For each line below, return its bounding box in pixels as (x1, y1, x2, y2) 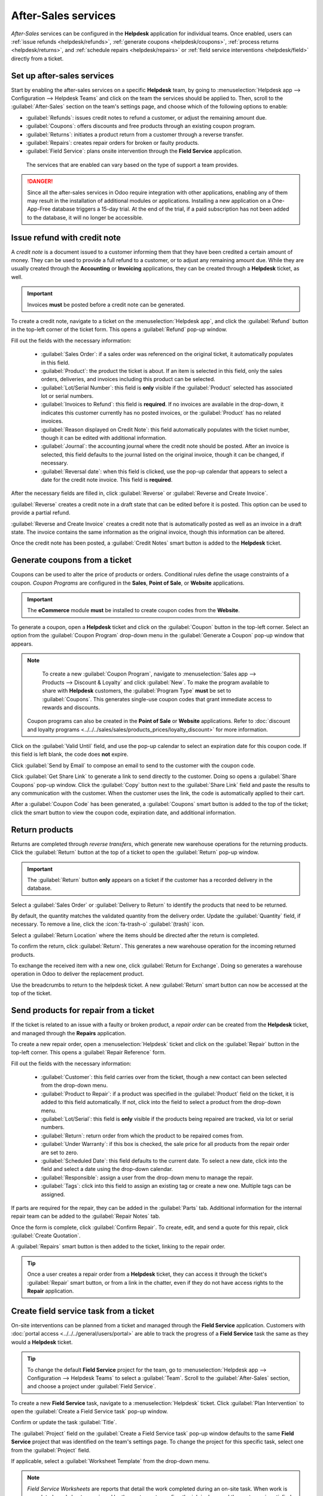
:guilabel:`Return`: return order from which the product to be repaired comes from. (41, 1132, 244, 1139)
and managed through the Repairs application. (11, 1029, 126, 1036)
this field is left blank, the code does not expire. (11, 751, 129, 758)
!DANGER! (27, 178, 53, 185)
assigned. (41, 1191, 65, 1198)
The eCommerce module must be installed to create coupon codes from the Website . (27, 607, 240, 614)
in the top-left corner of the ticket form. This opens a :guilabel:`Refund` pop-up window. (11, 326, 227, 333)
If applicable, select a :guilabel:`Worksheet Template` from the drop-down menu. (11, 1458, 210, 1465)
